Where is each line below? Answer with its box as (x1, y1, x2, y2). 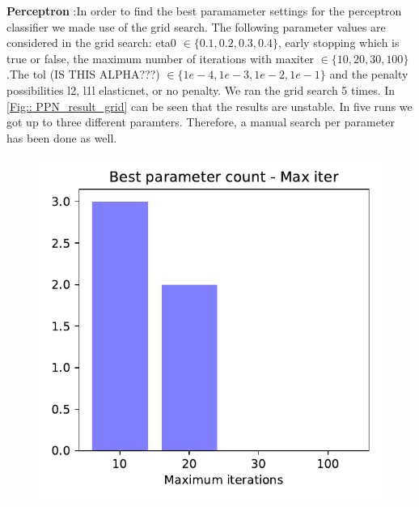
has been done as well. (6, 129, 117, 146)
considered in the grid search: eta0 (6, 34, 176, 51)
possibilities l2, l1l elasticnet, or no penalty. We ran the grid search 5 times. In (6, 81, 396, 98)
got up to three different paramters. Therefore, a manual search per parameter (6, 113, 396, 130)
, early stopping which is (277, 34, 400, 51)
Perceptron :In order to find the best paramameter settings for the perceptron (6, 2, 402, 19)
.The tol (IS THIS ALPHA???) (6, 66, 160, 83)
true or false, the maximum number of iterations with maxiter (6, 49, 314, 66)
